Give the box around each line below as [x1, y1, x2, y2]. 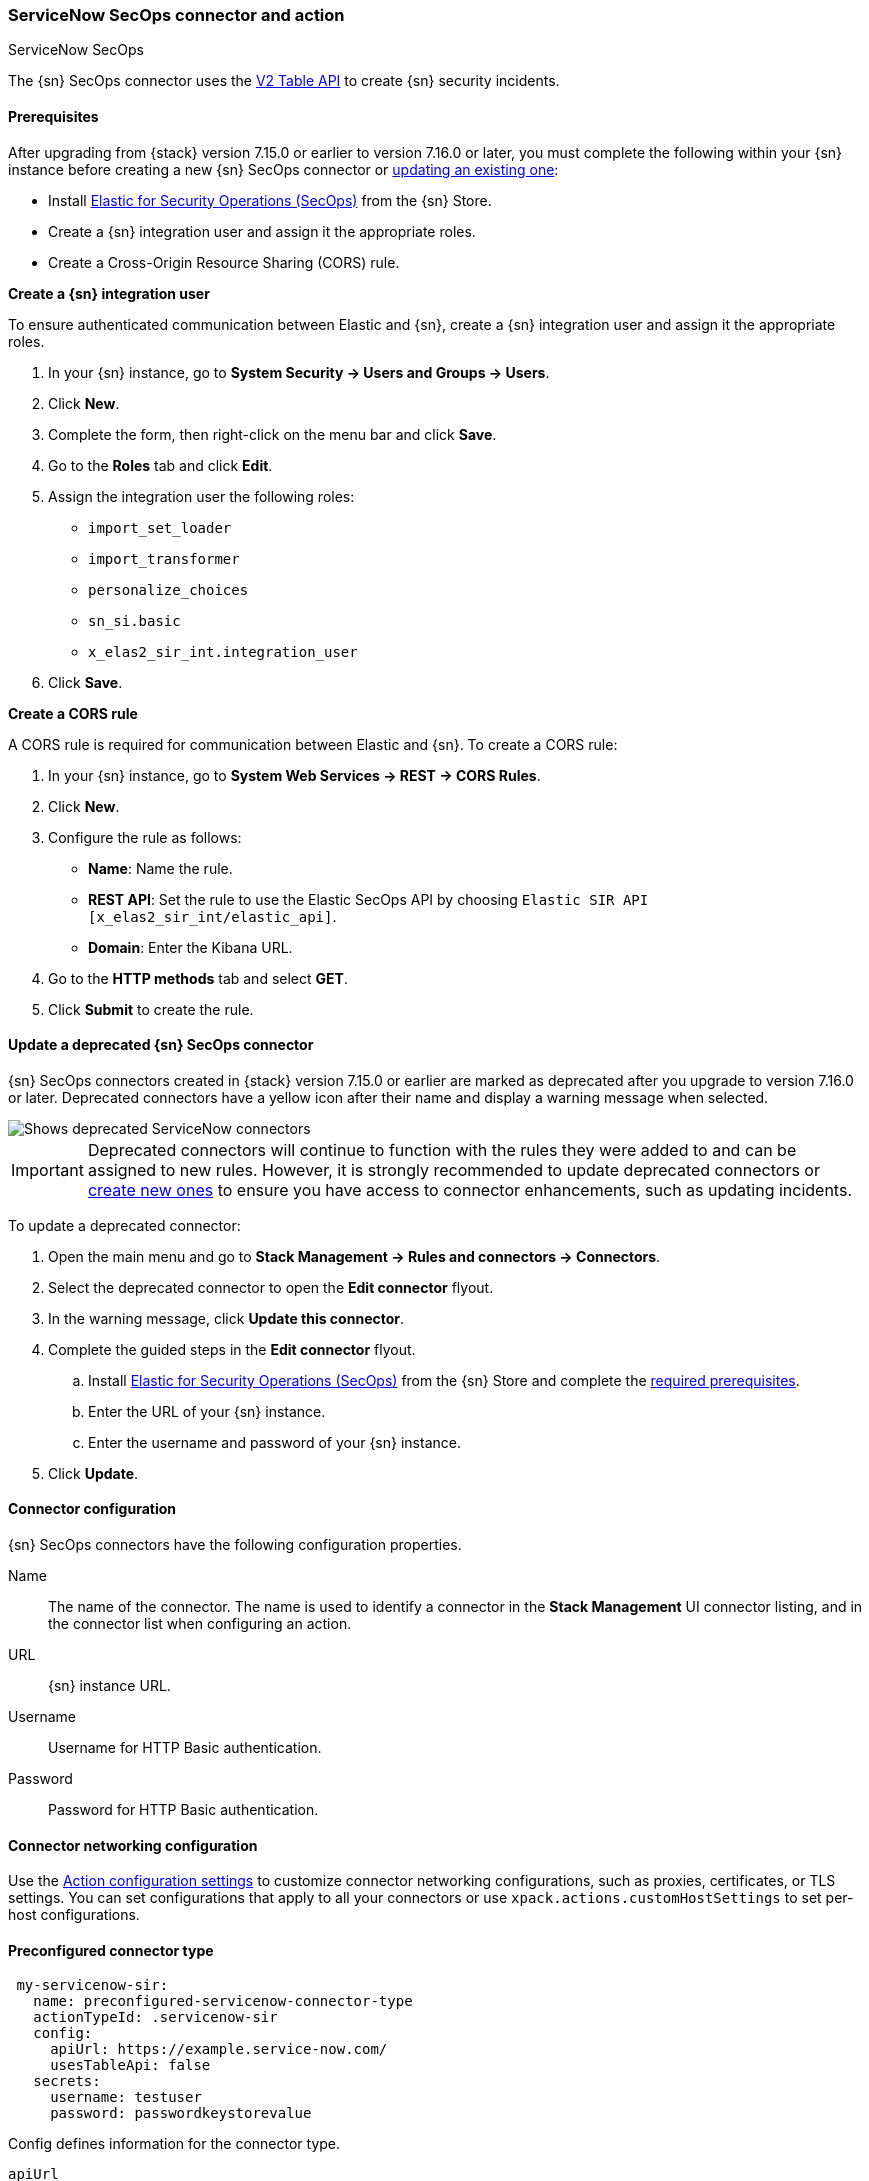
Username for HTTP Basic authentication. [48, 1739, 322, 1757]
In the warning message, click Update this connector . [48, 1309, 405, 1327]
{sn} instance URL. [48, 1677, 171, 1695]
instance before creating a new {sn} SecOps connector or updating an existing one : [8, 160, 559, 178]
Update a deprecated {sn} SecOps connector [8, 1036, 314, 1054]
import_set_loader [88, 519, 232, 536]
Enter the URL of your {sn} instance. [88, 1402, 326, 1420]
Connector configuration [8, 1500, 176, 1518]
